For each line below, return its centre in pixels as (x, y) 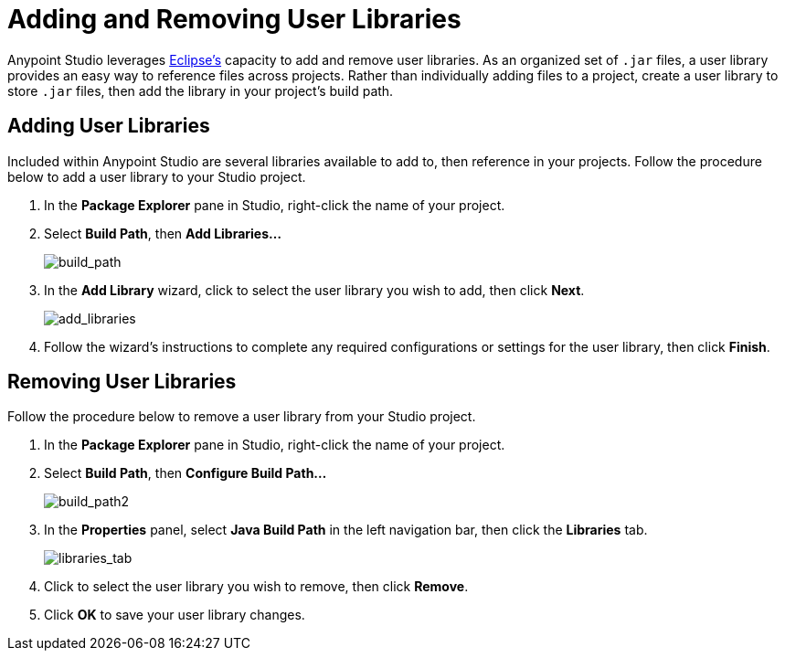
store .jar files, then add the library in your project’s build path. (201, 90)
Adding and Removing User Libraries (234, 19)
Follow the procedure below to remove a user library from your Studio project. (242, 417)
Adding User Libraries (109, 126)
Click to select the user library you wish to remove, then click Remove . (256, 587)
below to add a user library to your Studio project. (157, 176)
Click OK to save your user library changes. (175, 615)
